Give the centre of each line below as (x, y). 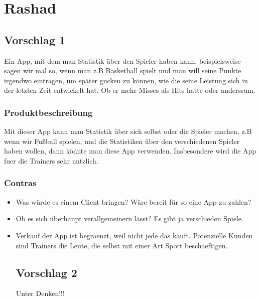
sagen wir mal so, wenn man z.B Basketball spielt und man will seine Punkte (123, 70)
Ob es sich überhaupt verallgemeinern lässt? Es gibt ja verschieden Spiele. (129, 218)
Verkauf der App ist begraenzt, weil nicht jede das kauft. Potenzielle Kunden (134, 235)
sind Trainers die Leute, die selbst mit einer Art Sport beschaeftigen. (122, 245)
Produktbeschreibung (48, 112)
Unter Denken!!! (40, 293)
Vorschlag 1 (35, 39)
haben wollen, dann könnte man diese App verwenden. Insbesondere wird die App (130, 151)
